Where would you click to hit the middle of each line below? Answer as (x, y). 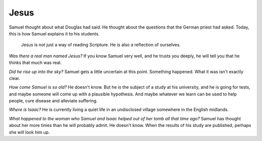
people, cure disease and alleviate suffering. (53, 101)
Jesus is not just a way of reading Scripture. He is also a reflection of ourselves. (101, 45)
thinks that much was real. (35, 63)
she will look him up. (29, 132)
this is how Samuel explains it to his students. (54, 33)
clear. (15, 78)
